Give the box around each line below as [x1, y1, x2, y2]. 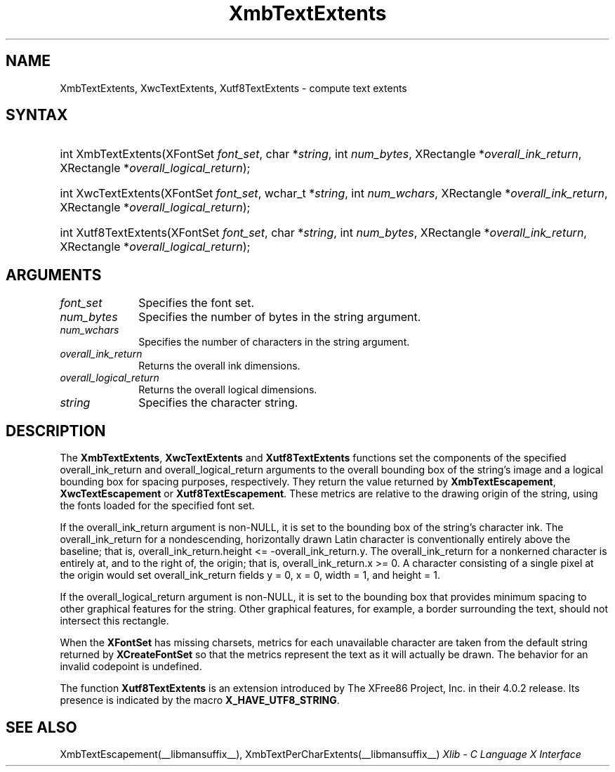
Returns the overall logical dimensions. [138, 384, 317, 396]
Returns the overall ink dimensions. [138, 360, 300, 372]
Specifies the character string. [138, 395, 298, 410]
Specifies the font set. [138, 296, 255, 310]
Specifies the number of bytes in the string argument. [138, 310, 421, 325]
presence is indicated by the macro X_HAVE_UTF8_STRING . [60, 694, 340, 707]
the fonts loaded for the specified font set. [60, 499, 255, 512]
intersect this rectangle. [60, 615, 169, 627]
